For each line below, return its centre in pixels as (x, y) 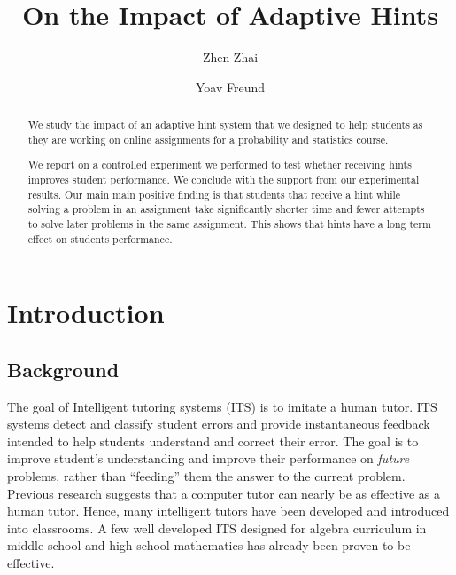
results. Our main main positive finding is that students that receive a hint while (214, 194)
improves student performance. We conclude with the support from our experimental (224, 179)
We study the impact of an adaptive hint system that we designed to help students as (225, 125)
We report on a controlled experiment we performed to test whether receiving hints (220, 165)
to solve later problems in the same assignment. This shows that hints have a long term (229, 223)
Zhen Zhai (230, 57)
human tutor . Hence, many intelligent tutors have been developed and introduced (228, 511)
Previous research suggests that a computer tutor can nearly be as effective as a (224, 493)
